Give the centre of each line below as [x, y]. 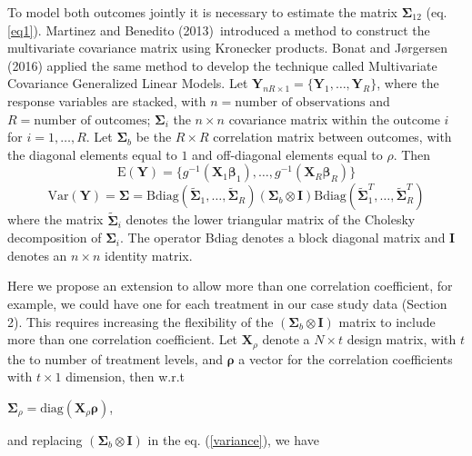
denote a [286, 339]
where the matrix [55, 219]
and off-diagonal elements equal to [287, 154]
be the [154, 137]
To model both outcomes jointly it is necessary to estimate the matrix [202, 12]
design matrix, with [402, 339]
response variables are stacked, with [107, 100]
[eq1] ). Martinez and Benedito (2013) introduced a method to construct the [219, 30]
